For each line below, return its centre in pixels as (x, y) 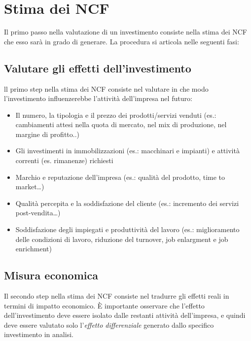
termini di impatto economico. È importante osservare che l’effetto (104, 305)
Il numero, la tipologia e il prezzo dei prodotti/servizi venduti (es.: (116, 115)
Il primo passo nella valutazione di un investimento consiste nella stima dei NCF (125, 32)
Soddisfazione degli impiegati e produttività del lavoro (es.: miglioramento (127, 229)
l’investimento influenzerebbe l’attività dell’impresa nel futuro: (98, 98)
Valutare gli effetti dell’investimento (98, 68)
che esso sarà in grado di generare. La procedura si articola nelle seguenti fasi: (122, 41)
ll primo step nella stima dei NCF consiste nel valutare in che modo (106, 88)
